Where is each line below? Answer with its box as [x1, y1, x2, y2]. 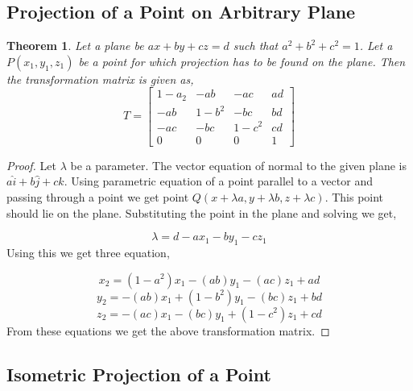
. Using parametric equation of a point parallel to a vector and [64, 173, 373, 189]
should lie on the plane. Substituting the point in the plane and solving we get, [6, 204, 397, 221]
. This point [324, 188, 384, 205]
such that [233, 37, 279, 54]
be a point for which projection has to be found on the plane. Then [78, 52, 406, 69]
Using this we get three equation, [6, 243, 170, 260]
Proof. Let [6, 156, 56, 173]
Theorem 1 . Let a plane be [6, 37, 144, 54]
